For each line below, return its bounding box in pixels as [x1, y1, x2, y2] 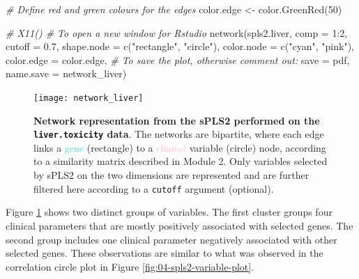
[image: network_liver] [33, 93, 144, 103]
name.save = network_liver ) [6, 66, 127, 81]
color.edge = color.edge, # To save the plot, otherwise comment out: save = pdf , [6, 52, 350, 67]
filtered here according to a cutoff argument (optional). [33, 181, 274, 196]
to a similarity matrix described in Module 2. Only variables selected [33, 154, 328, 168]
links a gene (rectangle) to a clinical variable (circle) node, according [33, 140, 326, 154]
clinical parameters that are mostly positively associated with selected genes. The [6, 218, 353, 232]
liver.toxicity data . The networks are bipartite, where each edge [33, 127, 324, 141]
